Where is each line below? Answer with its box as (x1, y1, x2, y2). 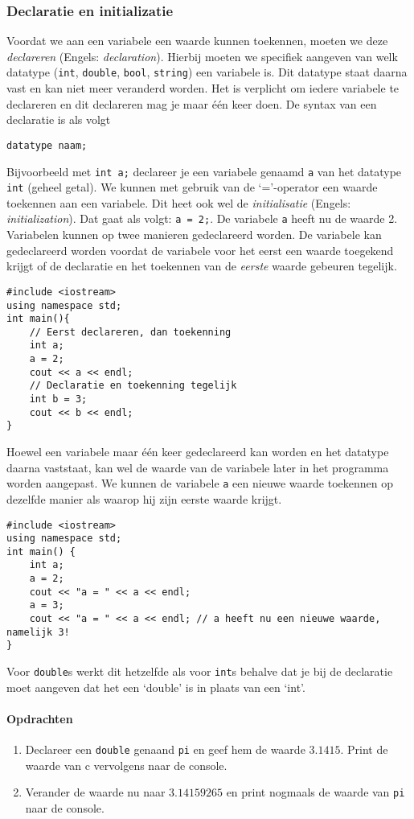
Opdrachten (6, 710, 73, 726)
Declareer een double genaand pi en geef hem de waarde (25, 741, 305, 758)
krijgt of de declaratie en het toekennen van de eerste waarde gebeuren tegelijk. (6, 257, 397, 274)
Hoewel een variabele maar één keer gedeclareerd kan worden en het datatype (6, 443, 389, 460)
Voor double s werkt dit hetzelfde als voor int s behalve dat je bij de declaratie (6, 663, 393, 680)
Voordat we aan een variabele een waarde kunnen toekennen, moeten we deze (6, 32, 388, 49)
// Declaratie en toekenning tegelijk (29, 380, 237, 392)
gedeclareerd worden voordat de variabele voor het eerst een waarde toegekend (6, 241, 394, 258)
